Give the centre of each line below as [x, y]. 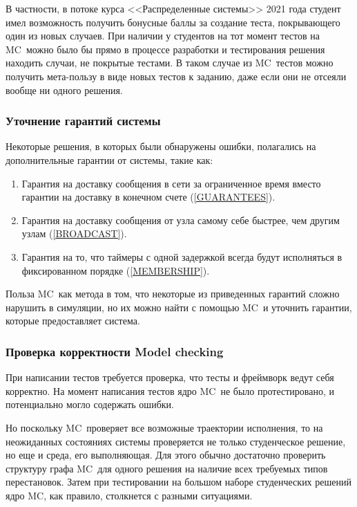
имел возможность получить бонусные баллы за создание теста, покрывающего [173, 22]
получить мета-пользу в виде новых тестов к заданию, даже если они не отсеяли [176, 76]
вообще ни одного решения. [64, 90]
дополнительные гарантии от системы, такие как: [109, 159]
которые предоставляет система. [73, 321]
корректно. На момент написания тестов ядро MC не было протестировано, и [170, 390]
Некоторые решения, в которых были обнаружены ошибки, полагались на [161, 146]
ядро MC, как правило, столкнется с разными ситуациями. [129, 495]
